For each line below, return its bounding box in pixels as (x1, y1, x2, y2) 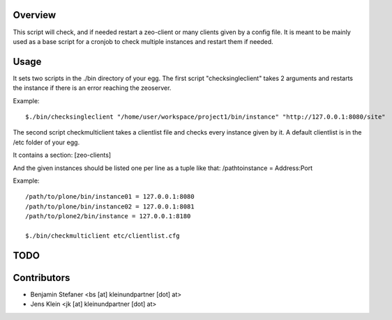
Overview (13, 9, 56, 21)
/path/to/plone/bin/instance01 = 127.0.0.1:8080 (25, 192, 195, 201)
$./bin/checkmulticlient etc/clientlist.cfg (25, 231, 181, 240)
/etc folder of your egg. (13, 138, 80, 146)
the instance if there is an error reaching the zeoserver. (13, 84, 172, 92)
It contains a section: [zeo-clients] (13, 151, 112, 160)
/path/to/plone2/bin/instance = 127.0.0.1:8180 (25, 213, 191, 220)
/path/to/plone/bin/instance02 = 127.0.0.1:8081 (25, 202, 195, 211)
